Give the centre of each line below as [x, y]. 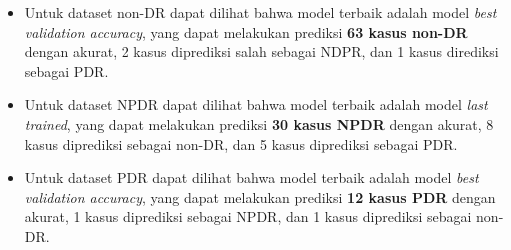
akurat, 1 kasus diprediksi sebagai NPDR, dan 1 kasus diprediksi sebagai [248, 216]
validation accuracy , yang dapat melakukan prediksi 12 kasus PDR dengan [260, 196]
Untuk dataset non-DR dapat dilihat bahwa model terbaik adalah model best [260, 12]
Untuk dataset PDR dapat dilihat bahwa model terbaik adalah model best [251, 177]
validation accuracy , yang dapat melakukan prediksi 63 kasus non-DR [246, 31]
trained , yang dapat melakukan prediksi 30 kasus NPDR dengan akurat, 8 [259, 123]
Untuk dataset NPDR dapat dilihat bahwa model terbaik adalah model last [256, 104]
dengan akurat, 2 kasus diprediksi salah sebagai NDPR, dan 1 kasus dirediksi [261, 51]
